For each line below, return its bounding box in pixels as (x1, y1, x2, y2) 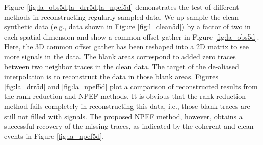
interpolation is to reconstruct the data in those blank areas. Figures (4, 71, 219, 82)
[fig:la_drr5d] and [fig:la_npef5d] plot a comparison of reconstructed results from (4, 81, 258, 91)
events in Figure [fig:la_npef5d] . (4, 130, 104, 141)
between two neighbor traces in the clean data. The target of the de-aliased (4, 61, 239, 71)
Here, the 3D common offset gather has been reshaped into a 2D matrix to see (4, 41, 249, 52)
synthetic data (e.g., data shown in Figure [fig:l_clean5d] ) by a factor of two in (4, 21, 251, 32)
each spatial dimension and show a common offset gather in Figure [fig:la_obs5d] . (4, 31, 259, 42)
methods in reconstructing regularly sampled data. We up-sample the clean (4, 11, 239, 22)
